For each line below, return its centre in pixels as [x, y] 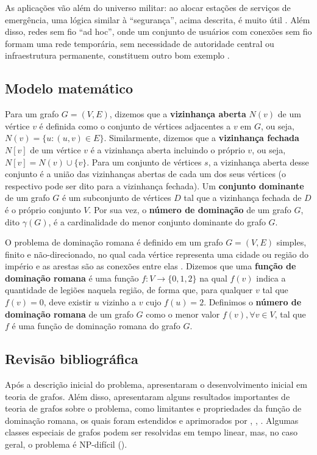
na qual [213, 278]
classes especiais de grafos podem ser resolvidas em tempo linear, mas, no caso [151, 432]
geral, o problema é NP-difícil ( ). [66, 444]
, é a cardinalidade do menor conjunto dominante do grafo [157, 221]
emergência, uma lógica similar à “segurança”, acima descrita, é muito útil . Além [158, 19]
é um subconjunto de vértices [116, 198]
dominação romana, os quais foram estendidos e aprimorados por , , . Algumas [152, 420]
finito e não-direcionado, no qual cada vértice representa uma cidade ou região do [157, 254]
